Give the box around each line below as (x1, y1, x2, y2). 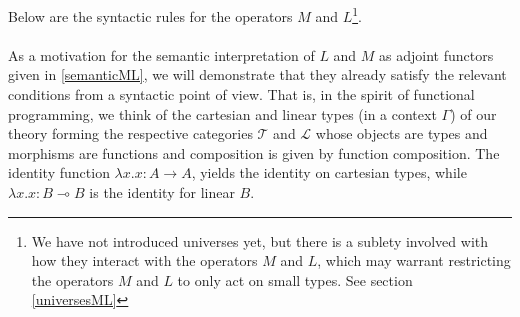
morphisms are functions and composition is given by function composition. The (8, 142, 500, 163)
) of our (450, 103, 497, 124)
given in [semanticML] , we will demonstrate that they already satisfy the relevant (8, 64, 507, 85)
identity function (8, 162, 110, 183)
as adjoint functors (379, 44, 494, 65)
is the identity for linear (89, 182, 235, 202)
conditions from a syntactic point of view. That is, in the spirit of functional (8, 84, 475, 105)
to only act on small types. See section (177, 269, 413, 290)
